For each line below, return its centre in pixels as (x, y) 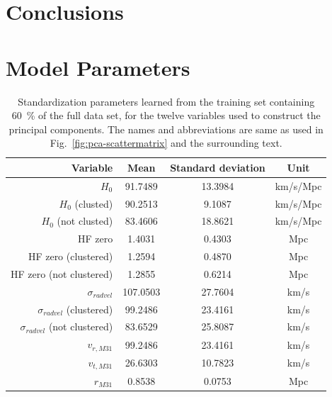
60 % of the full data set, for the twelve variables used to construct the (166, 115)
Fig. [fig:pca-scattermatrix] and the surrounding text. (166, 143)
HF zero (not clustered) (62, 273)
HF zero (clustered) (70, 256)
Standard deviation (218, 167)
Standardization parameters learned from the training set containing (166, 101)
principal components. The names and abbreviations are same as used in (166, 129)
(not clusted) (85, 221)
